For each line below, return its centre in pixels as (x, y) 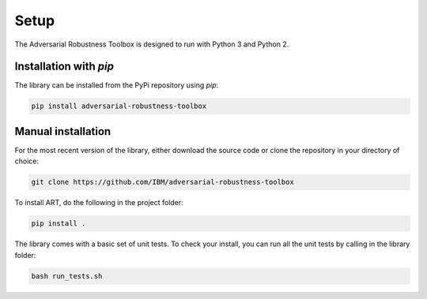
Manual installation (63, 131)
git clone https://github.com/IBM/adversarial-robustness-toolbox (162, 182)
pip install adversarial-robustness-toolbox (119, 106)
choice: (27, 161)
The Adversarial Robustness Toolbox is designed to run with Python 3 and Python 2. (152, 44)
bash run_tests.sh (67, 276)
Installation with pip (64, 67)
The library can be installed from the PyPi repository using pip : (117, 85)
